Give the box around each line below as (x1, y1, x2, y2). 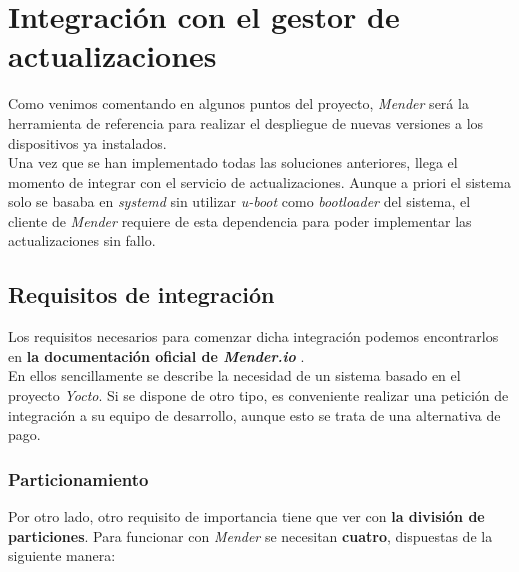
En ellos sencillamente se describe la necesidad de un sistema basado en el (8, 365, 461, 386)
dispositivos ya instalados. (8, 132, 167, 153)
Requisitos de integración (8, 279, 275, 310)
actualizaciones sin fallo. (8, 230, 156, 251)
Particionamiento (8, 466, 149, 491)
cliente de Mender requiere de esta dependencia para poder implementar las (8, 210, 472, 231)
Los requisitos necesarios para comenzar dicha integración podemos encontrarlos (8, 326, 499, 347)
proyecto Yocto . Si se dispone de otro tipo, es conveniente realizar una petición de (8, 385, 509, 406)
